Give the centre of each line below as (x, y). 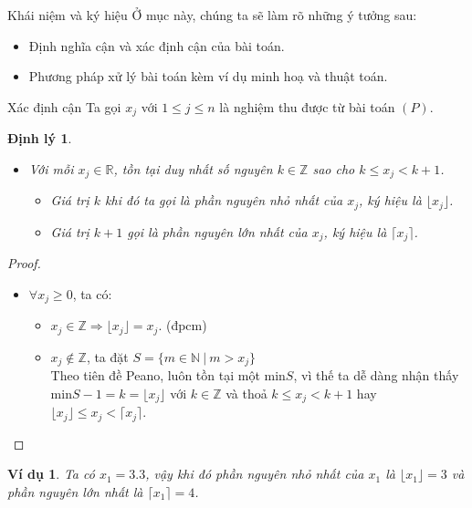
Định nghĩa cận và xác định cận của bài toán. (157, 45)
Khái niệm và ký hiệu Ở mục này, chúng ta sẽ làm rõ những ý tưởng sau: (212, 15)
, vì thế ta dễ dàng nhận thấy (376, 375)
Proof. (24, 263)
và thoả (246, 393)
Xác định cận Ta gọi (64, 106)
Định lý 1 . (40, 138)
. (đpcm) (183, 325)
